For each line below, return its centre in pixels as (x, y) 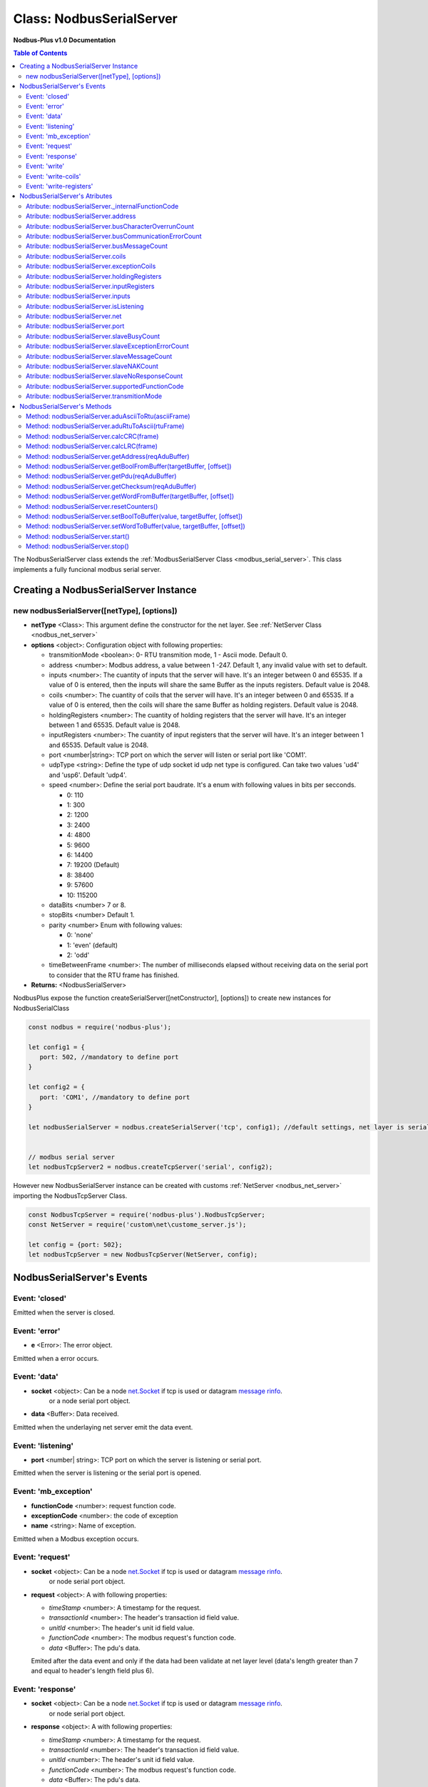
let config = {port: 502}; (75, 1244)
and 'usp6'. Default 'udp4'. (88, 775)
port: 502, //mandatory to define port (109, 1057)
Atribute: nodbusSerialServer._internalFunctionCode (102, 206)
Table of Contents (40, 53)
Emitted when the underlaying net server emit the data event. (103, 1427)
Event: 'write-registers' (60, 187)
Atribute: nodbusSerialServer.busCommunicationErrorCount (114, 236)
